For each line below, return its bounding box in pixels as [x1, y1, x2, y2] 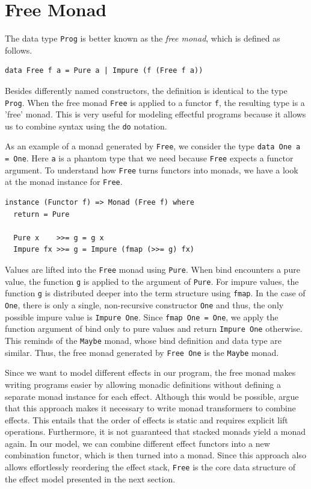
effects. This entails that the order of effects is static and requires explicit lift [5, 413, 288, 426]
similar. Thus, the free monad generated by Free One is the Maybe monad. [5, 346, 279, 358]
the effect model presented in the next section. [5, 472, 176, 485]
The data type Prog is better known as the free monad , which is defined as [5, 32, 280, 45]
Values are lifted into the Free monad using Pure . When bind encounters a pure [5, 263, 300, 276]
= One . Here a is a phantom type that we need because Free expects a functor [5, 152, 294, 164]
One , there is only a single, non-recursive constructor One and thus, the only [5, 299, 284, 311]
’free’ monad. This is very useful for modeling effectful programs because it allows [5, 108, 306, 120]
